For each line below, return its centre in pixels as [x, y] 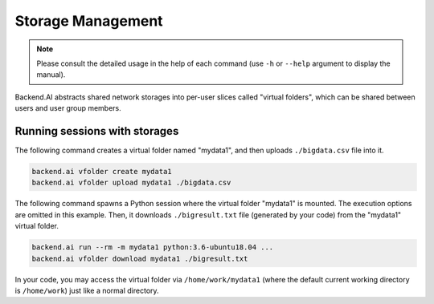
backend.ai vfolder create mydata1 [102, 171]
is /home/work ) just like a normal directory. [87, 290]
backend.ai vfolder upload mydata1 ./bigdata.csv [131, 183]
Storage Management [89, 21]
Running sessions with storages [97, 131]
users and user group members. [68, 108]
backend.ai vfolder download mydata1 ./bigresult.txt [140, 258]
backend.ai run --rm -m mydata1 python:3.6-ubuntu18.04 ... [153, 247]
